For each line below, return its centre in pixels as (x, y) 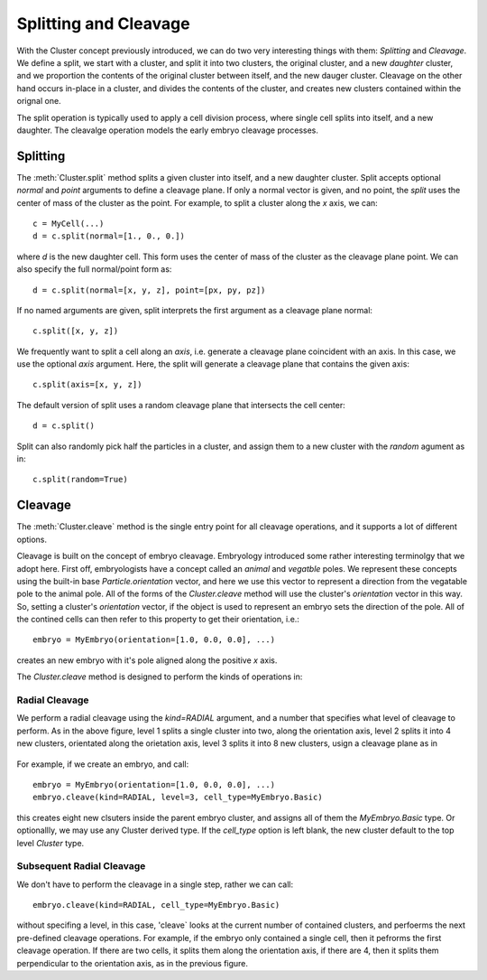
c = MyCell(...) (69, 223)
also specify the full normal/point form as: (94, 269)
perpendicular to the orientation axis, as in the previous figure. (132, 963)
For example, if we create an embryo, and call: (103, 764)
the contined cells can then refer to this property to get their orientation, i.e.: (158, 620)
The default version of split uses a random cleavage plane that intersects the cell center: (181, 405)
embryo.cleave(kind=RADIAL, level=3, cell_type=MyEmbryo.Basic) (178, 798)
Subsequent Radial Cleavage (81, 866)
